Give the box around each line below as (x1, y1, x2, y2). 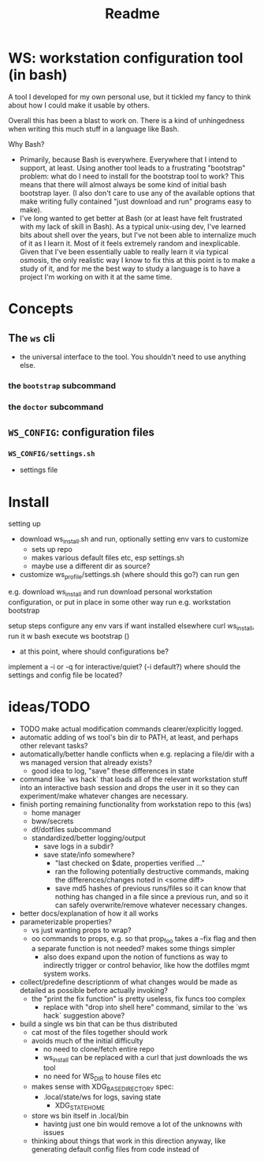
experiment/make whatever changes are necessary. (19, 791, 189, 800)
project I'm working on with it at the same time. (19, 272, 173, 281)
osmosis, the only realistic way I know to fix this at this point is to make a (19, 255, 256, 264)
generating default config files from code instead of (31, 1144, 199, 1153)
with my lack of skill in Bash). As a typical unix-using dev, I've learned (19, 222, 246, 231)
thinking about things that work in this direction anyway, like (31, 1136, 226, 1145)
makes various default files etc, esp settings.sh (31, 553, 185, 563)
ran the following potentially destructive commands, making (54, 866, 250, 876)
